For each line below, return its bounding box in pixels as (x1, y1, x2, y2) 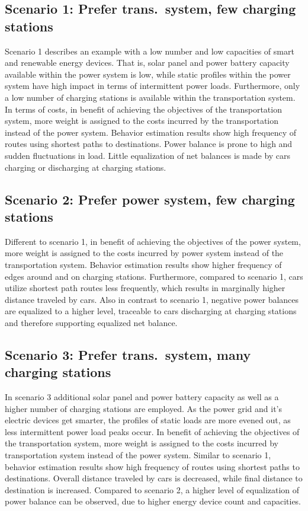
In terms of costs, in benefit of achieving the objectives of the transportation (5, 103, 282, 115)
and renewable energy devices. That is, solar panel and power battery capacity (5, 56, 290, 69)
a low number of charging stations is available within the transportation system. (5, 91, 296, 103)
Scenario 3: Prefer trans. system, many (5, 345, 251, 363)
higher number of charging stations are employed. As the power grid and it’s (5, 402, 282, 414)
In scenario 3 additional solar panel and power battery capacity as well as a (5, 391, 279, 403)
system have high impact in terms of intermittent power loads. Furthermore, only (5, 79, 300, 92)
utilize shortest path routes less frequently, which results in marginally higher (5, 282, 285, 294)
